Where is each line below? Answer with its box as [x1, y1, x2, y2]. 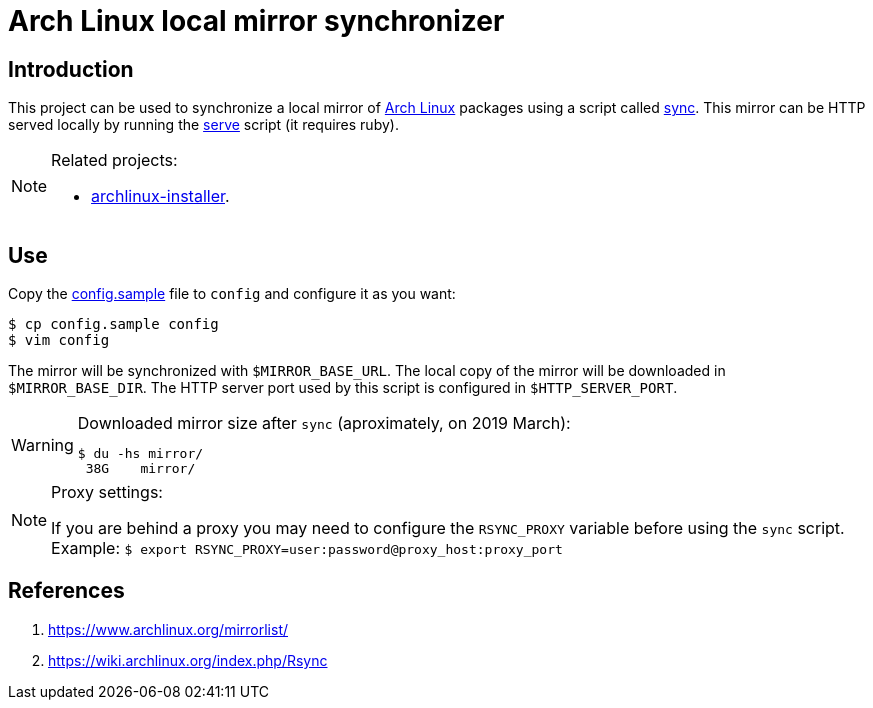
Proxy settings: [51, 482, 163, 503]
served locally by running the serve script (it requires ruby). [8, 116, 399, 134]
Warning [11, 434, 74, 455]
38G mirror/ [85, 461, 196, 477]
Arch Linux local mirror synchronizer [8, 4, 505, 38]
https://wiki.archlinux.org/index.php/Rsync [48, 651, 328, 669]
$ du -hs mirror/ [77, 446, 204, 462]
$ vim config [8, 332, 110, 349]
